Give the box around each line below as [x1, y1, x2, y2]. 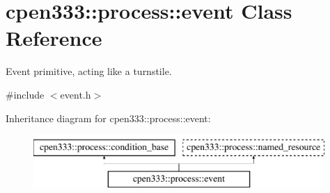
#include [6, 87, 45, 101]
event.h [60, 87, 91, 101]
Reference [6, 24, 102, 52]
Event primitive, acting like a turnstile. [6, 64, 172, 78]
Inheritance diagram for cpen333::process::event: [6, 110, 211, 125]
